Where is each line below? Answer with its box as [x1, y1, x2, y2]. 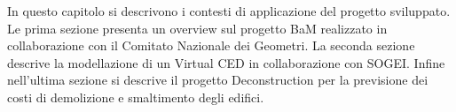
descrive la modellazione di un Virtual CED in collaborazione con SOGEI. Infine [7, 53, 445, 71]
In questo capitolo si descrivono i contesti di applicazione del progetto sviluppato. [7, 2, 451, 19]
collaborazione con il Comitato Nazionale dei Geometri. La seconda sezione [7, 36, 415, 55]
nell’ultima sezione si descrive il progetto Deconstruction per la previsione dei [7, 71, 428, 89]
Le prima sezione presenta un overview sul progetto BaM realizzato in [7, 19, 388, 37]
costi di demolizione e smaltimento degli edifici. [7, 87, 264, 106]
